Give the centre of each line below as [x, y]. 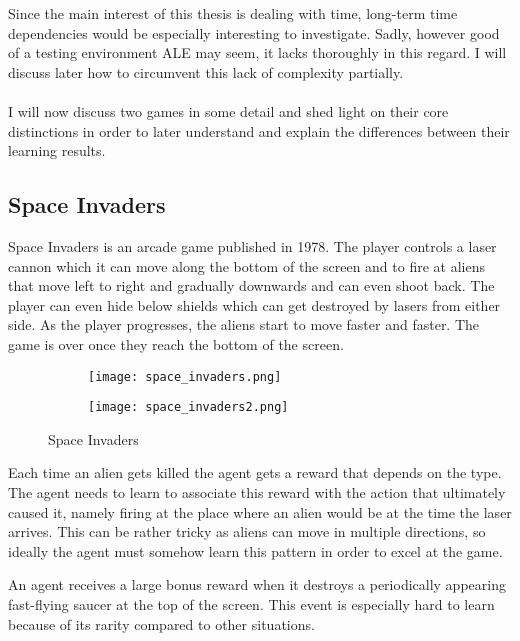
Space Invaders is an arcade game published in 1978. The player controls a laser [252, 245]
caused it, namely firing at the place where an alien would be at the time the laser [260, 511]
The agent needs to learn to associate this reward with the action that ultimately [257, 492]
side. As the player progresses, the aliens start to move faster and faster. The [244, 324]
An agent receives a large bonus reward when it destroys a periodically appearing [257, 584]
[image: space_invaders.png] [185, 376]
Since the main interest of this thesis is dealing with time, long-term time [233, 13]
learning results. [57, 150]
